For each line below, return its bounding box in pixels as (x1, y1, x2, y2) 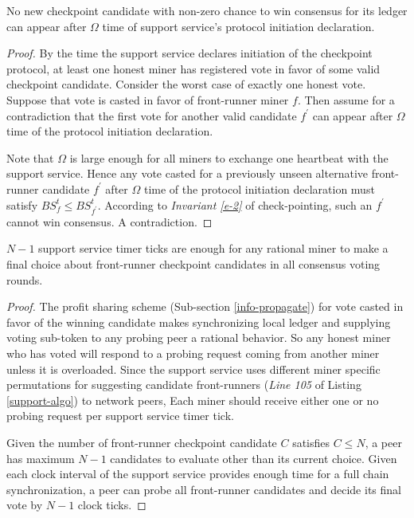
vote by (6, 496, 43, 513)
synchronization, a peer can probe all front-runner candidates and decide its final (6, 481, 401, 497)
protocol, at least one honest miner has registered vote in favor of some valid (6, 60, 381, 77)
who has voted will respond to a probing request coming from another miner (6, 344, 380, 361)
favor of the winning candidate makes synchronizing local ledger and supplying (6, 313, 391, 330)
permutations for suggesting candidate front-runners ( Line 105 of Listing (6, 376, 361, 393)
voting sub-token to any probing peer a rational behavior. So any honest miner (6, 329, 391, 346)
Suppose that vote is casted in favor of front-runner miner (6, 91, 289, 108)
